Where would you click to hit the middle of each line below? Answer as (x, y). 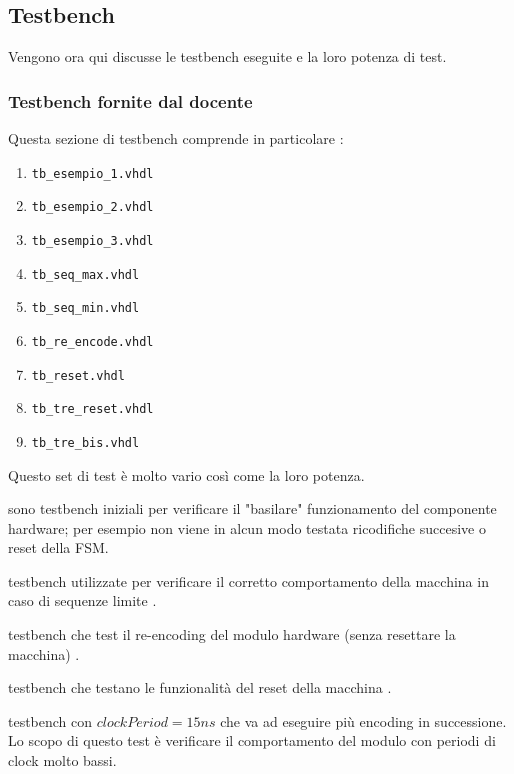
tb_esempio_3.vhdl (92, 240)
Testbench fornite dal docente (130, 100)
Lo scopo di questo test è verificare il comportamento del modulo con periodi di (252, 740)
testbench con (50, 720)
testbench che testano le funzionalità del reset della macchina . (200, 687)
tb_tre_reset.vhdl (92, 409)
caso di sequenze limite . (82, 600)
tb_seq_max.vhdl (85, 274)
